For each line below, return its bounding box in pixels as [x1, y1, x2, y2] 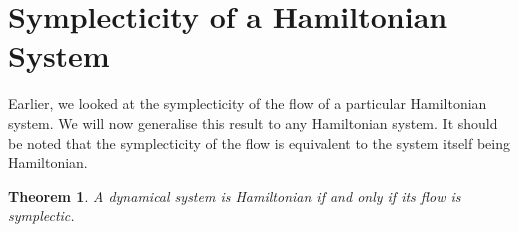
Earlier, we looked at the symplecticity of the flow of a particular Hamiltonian [8, 93, 487, 114]
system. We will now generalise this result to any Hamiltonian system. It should [8, 112, 498, 133]
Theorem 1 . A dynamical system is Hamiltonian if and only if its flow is [8, 185, 461, 206]
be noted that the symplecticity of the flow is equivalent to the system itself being [8, 132, 511, 153]
